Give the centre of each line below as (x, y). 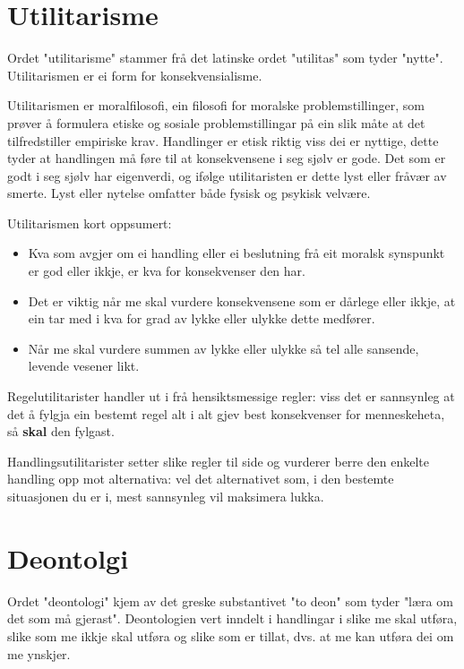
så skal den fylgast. (61, 431)
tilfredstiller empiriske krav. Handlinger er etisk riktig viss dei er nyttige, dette (223, 140)
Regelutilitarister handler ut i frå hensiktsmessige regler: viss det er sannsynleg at (231, 396)
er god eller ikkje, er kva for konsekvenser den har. (167, 271)
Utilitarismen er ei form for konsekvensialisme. (135, 75)
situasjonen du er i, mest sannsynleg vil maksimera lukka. (166, 496)
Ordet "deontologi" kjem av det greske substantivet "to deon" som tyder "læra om (230, 600)
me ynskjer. (39, 653)
